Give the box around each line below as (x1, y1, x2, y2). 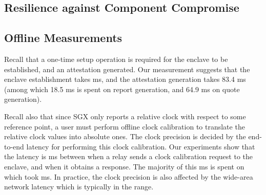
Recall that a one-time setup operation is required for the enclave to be (4, 53, 228, 64)
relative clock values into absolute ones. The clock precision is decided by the (4, 131, 246, 142)
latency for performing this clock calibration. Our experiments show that (26, 141, 255, 151)
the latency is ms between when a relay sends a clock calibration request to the (4, 151, 253, 162)
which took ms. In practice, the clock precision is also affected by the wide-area (4, 171, 253, 182)
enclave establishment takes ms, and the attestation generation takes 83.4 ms (4, 74, 246, 84)
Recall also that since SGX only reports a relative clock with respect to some (4, 111, 246, 121)
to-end (4, 141, 24, 151)
